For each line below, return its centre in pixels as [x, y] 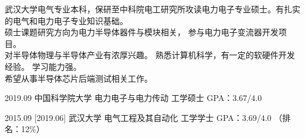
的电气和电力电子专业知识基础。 [66, 20]
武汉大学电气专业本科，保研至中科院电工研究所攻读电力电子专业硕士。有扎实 [152, 9]
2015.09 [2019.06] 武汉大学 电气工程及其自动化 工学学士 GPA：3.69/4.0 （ [144, 117]
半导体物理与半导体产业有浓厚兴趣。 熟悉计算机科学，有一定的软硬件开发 [154, 55]
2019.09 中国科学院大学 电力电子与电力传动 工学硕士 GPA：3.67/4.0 [133, 98]
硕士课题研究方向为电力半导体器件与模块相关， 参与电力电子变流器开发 [142, 32]
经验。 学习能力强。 [43, 66]
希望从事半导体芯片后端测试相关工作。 [79, 78]
